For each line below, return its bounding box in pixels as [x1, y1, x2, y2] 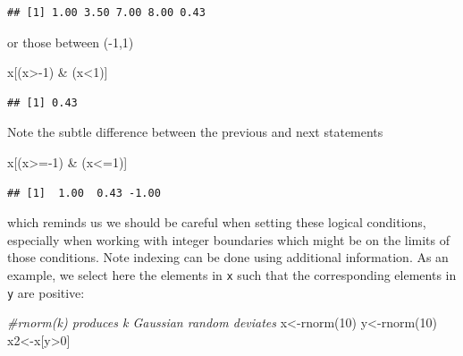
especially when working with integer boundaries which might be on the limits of [7, 230, 450, 249]
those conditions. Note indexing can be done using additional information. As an [7, 248, 449, 267]
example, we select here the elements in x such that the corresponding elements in [7, 265, 457, 284]
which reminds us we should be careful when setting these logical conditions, [7, 213, 426, 232]
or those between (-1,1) [7, 32, 134, 51]
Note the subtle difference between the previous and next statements [7, 123, 383, 141]
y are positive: [7, 283, 85, 301]
